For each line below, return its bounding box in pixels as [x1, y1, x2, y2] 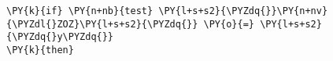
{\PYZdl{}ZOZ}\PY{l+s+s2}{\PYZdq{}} [6, 18, 198, 30]
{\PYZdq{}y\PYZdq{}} [6, 31, 114, 43]
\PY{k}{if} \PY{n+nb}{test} [6, 5, 154, 16]
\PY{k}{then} [6, 44, 74, 56]
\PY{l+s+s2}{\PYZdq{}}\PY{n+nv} [158, 5, 328, 16]
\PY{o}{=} [203, 18, 254, 30]
